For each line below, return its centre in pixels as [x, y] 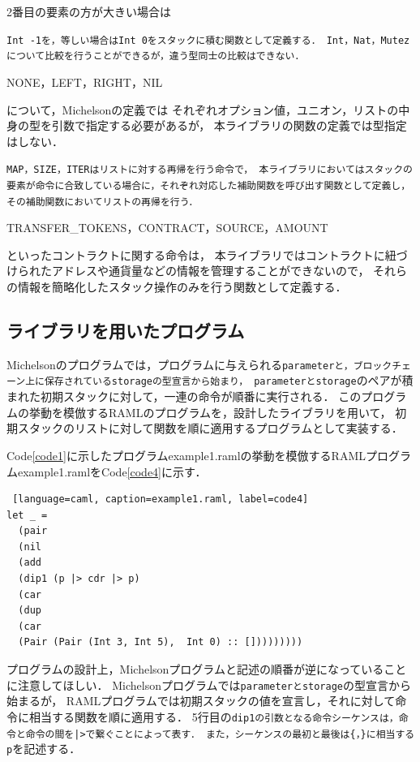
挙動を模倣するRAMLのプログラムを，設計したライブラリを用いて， [210, 412]
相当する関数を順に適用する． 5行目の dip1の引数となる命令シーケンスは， [214, 716]
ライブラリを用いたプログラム [126, 331]
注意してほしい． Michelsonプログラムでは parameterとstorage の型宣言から [214, 685]
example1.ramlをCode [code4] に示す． [112, 471]
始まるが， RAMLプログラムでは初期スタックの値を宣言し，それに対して [201, 701]
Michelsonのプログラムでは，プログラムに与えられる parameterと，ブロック [199, 364]
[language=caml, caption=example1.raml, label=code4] [161, 499]
